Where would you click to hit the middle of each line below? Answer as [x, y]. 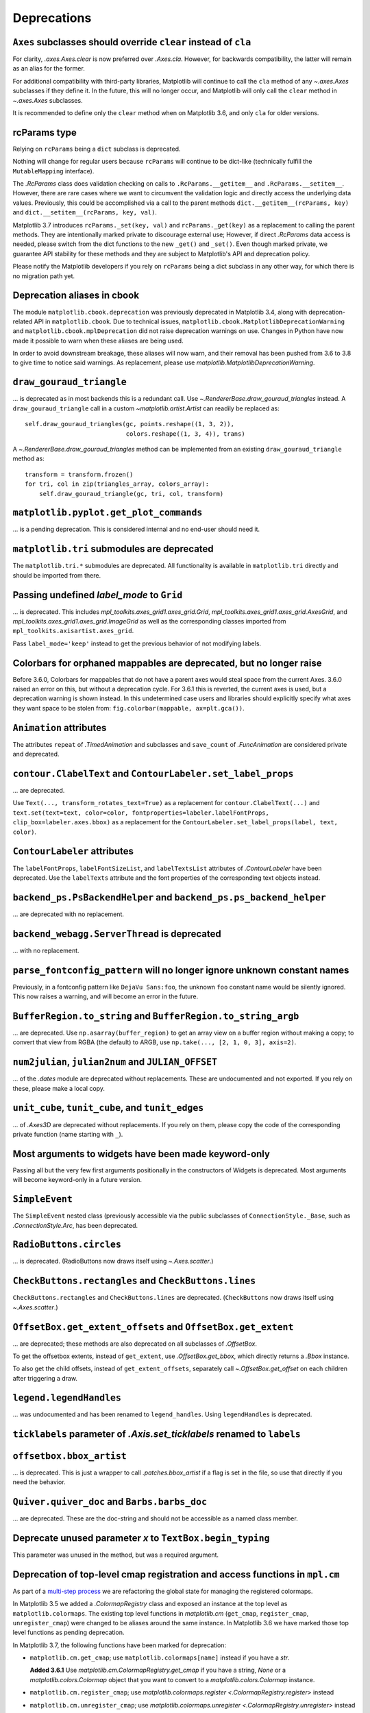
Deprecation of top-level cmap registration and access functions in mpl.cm [176, 1574]
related [23, 321]
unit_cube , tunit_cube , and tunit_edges [108, 1108]
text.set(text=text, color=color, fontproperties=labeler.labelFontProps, [141, 813]
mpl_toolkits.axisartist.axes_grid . [73, 631]
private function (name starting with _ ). [68, 1134]
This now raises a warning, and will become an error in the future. [106, 996]
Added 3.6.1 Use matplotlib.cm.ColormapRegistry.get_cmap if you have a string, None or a [158, 1670]
